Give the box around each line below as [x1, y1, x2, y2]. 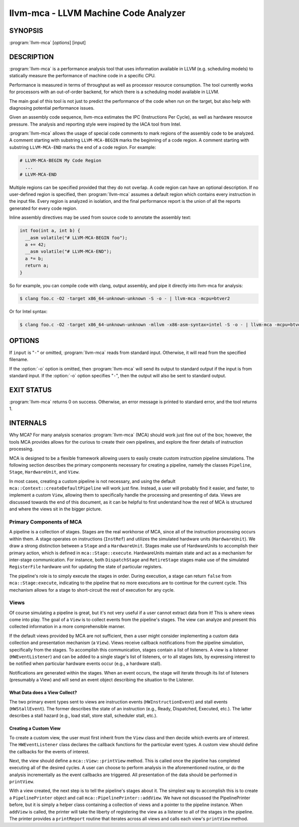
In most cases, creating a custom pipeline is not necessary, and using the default [9, 478, 176, 484]
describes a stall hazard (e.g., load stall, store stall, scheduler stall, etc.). [9, 713, 158, 719]
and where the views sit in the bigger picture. [9, 506, 102, 512]
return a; [25, 263, 49, 269]
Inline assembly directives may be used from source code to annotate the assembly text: [9, 214, 191, 220]
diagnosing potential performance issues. [9, 105, 95, 111]
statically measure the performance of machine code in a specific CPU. [9, 73, 156, 79]
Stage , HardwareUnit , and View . [9, 469, 80, 475]
